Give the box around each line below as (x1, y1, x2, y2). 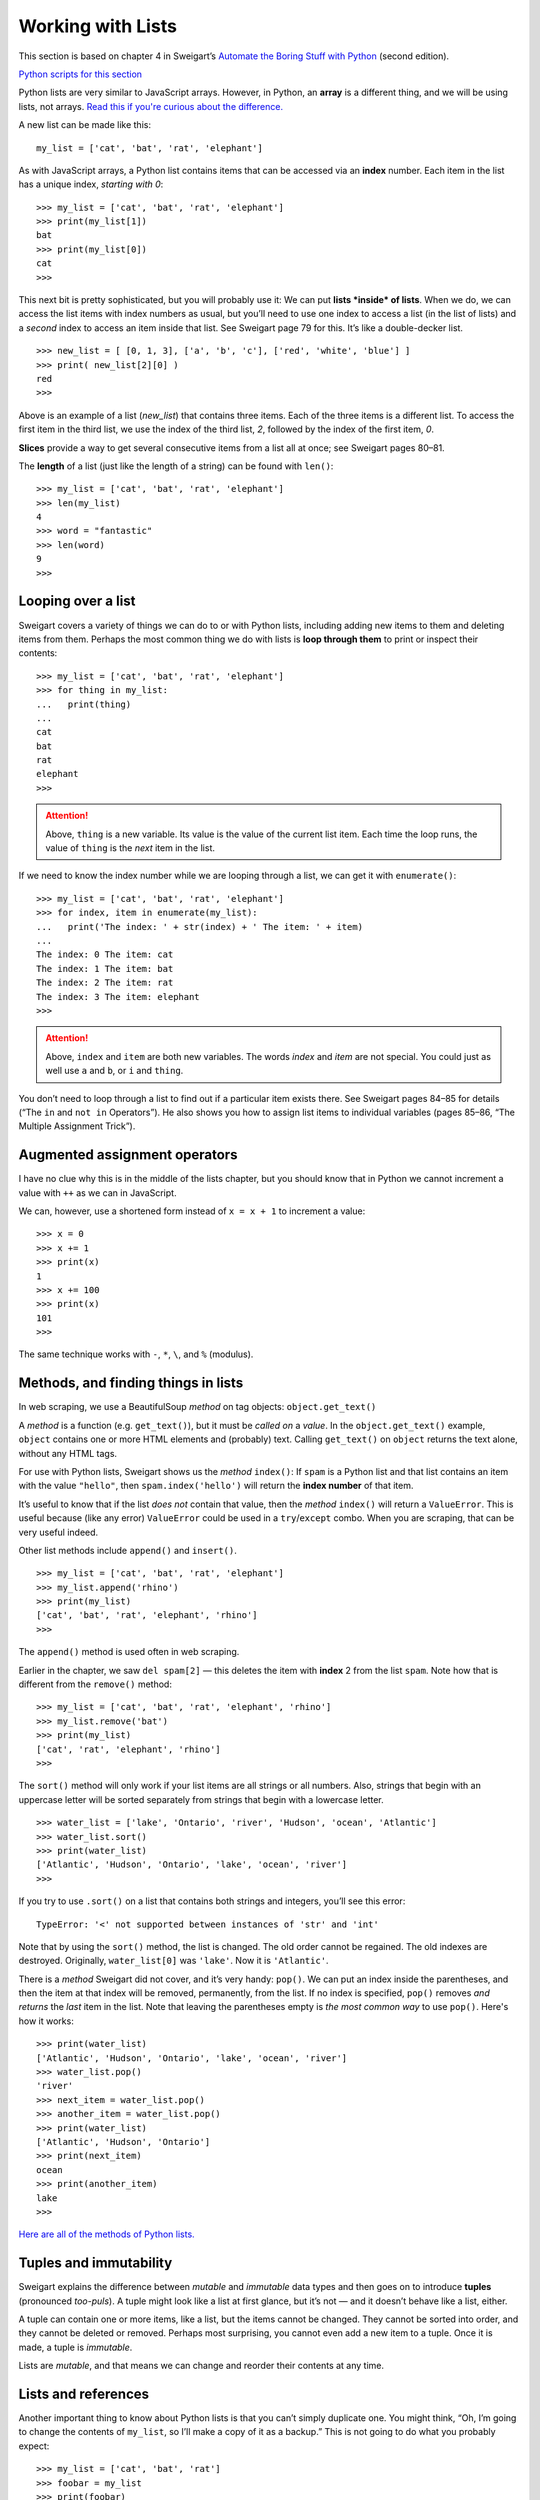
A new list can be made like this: (18, 119, 152, 131)
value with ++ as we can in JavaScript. (18, 1186, 177, 1199)
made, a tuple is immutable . (18, 2341, 133, 2353)
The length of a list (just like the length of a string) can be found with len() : (18, 460, 334, 472)
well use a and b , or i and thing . (45, 1065, 184, 1077)
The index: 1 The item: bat (36, 963, 174, 974)
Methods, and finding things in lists (18, 1375, 244, 1392)
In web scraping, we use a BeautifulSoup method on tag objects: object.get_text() (18, 1401, 377, 1413)
